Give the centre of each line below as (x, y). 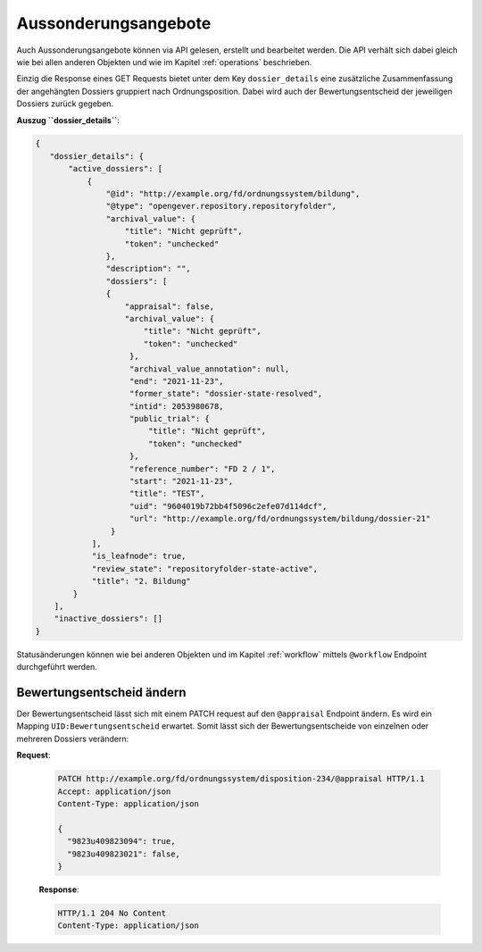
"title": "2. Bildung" (141, 581)
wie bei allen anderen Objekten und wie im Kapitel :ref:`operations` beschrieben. (164, 62)
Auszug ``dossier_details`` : (68, 120)
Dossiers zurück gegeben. (65, 104)
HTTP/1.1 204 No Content (112, 913)
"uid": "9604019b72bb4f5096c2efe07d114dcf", (229, 506)
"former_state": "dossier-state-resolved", (226, 394)
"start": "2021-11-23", (182, 481)
